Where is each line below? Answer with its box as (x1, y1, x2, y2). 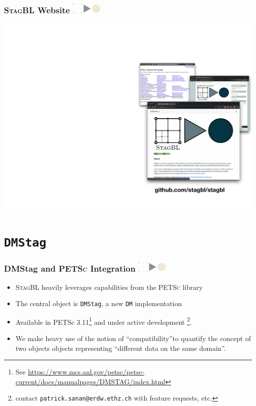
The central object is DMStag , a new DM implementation (15, 298, 182, 309)
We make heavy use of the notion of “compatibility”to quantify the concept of (15, 333, 251, 343)
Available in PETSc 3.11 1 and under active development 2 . (15, 315, 192, 327)
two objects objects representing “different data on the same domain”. (15, 343, 226, 353)
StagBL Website (4, 4, 70, 16)
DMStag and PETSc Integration (4, 262, 136, 275)
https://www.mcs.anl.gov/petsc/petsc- (28, 367, 145, 377)
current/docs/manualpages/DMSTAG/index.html (15, 376, 165, 386)
